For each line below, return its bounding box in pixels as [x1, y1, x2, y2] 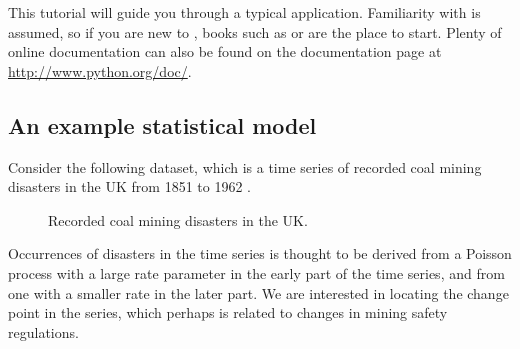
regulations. [8, 321, 79, 342]
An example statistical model [8, 109, 317, 140]
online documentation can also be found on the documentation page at [8, 41, 442, 62]
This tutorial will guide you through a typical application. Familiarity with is [8, 2, 481, 22]
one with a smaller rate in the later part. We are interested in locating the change [8, 282, 509, 303]
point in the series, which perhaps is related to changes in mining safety [8, 302, 448, 323]
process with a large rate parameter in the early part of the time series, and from [8, 262, 505, 283]
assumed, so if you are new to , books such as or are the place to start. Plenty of [8, 21, 502, 42]
